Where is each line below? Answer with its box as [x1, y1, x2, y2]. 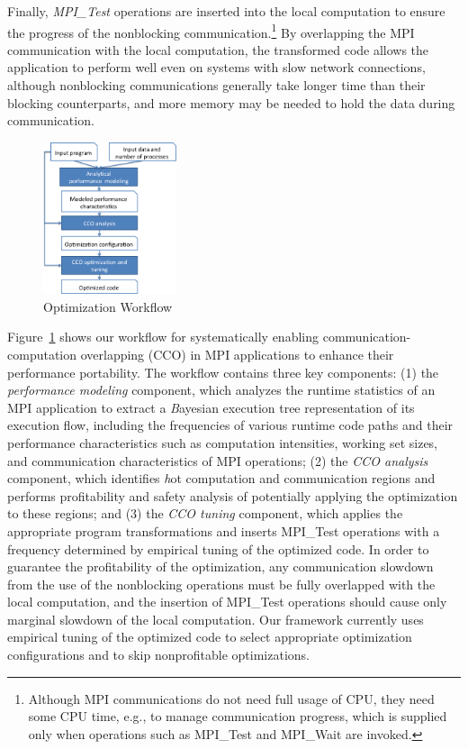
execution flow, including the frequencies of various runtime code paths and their [7, 416, 454, 434]
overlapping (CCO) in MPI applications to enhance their [80, 344, 394, 363]
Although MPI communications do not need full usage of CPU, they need [28, 689, 435, 708]
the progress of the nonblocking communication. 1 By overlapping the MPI [7, 20, 415, 41]
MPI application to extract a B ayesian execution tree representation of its [7, 397, 415, 416]
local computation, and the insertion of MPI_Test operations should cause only [7, 592, 447, 611]
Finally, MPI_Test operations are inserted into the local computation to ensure [7, 2, 445, 20]
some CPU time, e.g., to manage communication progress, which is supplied [28, 707, 447, 726]
